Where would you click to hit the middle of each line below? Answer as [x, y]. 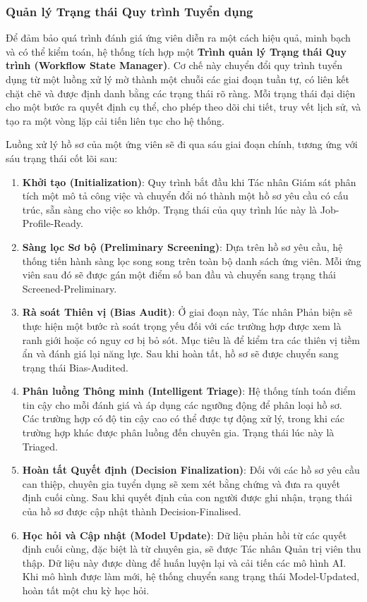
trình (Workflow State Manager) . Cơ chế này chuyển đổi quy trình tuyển [174, 65]
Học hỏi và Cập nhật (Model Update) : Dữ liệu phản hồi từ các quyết [185, 535]
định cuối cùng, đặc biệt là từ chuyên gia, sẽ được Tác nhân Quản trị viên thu [192, 549]
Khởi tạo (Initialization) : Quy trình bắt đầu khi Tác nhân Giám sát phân [189, 182]
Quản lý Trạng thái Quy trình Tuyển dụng [130, 11]
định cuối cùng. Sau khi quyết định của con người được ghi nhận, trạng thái [187, 497]
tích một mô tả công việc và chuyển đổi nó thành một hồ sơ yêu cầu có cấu [185, 196]
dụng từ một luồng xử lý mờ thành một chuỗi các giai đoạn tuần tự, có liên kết [178, 79]
